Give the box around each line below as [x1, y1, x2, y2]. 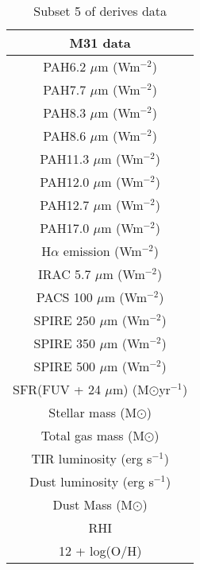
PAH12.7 [40, 196, 90, 214]
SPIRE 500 [33, 357, 96, 375]
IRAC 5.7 [38, 265, 91, 283]
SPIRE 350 [33, 334, 96, 352]
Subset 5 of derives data [33, 2, 167, 20]
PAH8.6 [43, 126, 87, 145]
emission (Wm [63, 242, 142, 260]
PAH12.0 [40, 173, 90, 191]
